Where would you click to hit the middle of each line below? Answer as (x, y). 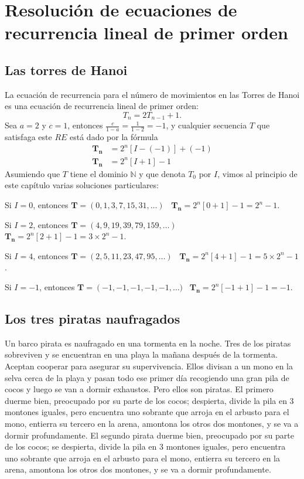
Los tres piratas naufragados (93, 319)
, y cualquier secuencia (206, 125)
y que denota (162, 173)
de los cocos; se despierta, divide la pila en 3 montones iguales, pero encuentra (145, 446)
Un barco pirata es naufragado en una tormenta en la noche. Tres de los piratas (148, 343)
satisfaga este (28, 137)
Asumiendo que (33, 173)
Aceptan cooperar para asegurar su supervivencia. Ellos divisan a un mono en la (149, 366)
